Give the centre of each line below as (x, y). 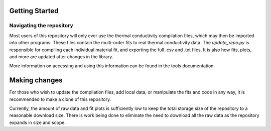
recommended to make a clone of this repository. (60, 99)
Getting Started (34, 11)
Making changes (36, 80)
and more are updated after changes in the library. (61, 56)
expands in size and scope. (38, 122)
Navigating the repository (41, 26)
